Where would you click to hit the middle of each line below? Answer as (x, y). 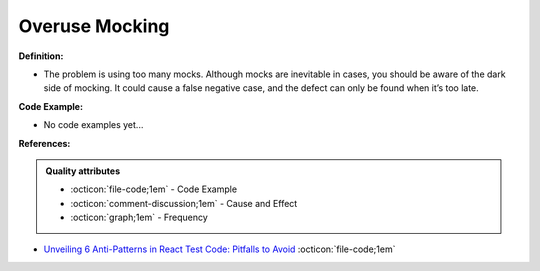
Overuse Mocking (94, 26)
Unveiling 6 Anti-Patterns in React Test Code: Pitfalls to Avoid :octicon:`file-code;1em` (219, 249)
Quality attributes (82, 171)
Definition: (41, 56)
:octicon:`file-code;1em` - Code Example (154, 189)
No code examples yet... (93, 125)
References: (44, 143)
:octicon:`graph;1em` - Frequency (139, 217)
